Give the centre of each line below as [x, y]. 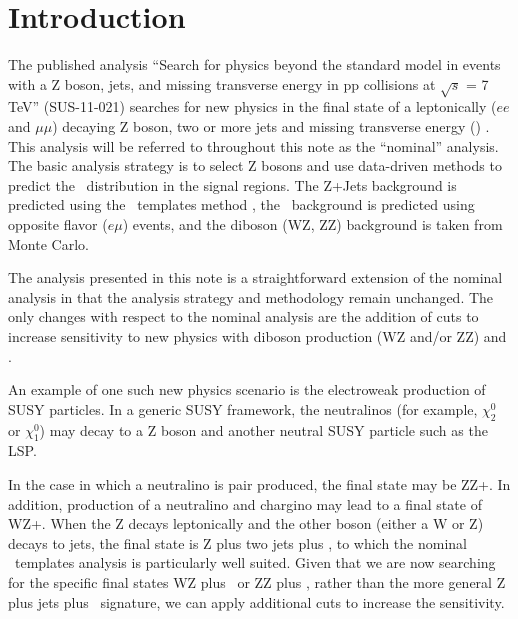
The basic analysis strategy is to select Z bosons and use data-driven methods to [255, 165]
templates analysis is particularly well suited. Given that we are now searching [255, 562]
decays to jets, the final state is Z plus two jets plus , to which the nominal [237, 542]
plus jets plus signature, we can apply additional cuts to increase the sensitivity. [256, 601]
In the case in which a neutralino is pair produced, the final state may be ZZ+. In [259, 483]
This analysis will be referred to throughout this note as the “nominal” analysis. [253, 145]
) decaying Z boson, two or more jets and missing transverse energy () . [271, 126]
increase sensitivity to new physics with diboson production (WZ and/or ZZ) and [257, 336]
